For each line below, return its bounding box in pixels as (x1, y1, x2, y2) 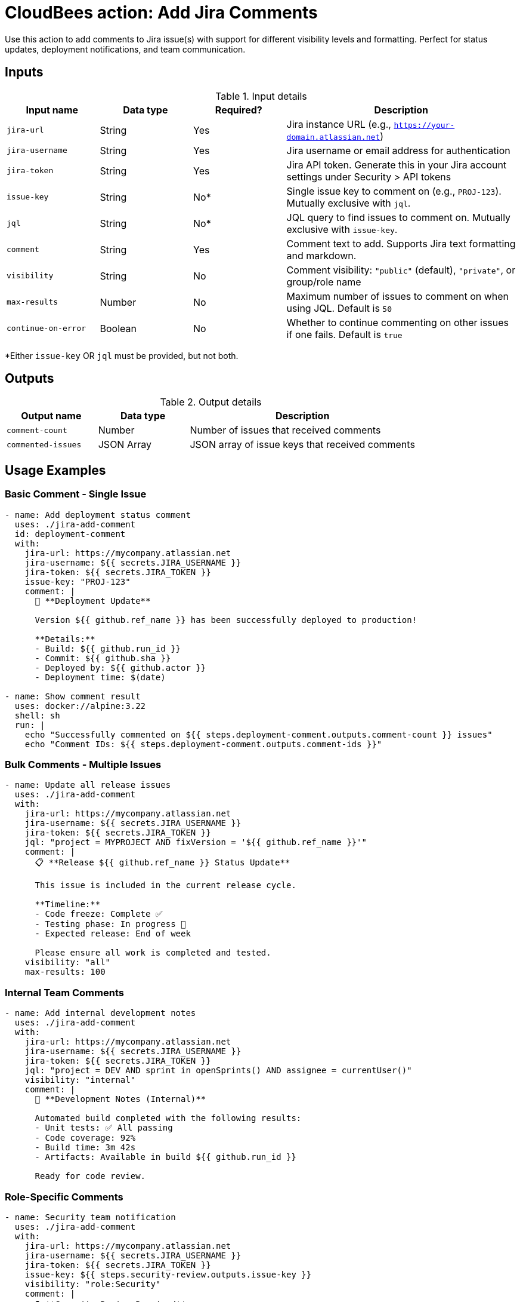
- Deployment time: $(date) (35, 672, 166, 682)
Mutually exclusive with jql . (286, 196, 411, 209)
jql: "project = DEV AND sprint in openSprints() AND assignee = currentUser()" (24, 1065, 412, 1076)
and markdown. (286, 249, 357, 262)
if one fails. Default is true (286, 328, 403, 340)
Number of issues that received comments (190, 424, 381, 437)
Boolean (100, 322, 137, 334)
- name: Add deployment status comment (5, 509, 191, 520)
